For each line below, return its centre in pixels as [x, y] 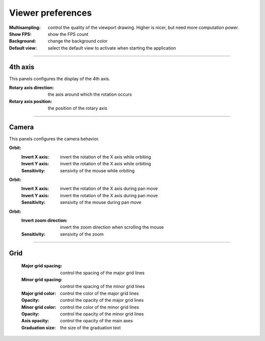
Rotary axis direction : [31, 88]
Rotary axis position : [31, 101]
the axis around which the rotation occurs [90, 94]
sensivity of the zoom [82, 234]
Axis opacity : [35, 321]
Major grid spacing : [42, 266]
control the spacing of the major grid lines [102, 273]
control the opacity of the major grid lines [102, 300]
